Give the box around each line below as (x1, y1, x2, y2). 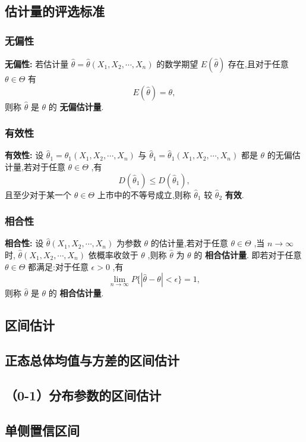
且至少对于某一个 (5, 188, 71, 200)
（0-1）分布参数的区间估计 (5, 385, 162, 404)
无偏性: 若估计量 (5, 58, 69, 70)
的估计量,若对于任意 (150, 237, 228, 249)
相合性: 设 (5, 237, 44, 249)
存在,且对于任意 (228, 58, 289, 70)
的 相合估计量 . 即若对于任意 (194, 249, 302, 261)
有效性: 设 (5, 149, 44, 161)
